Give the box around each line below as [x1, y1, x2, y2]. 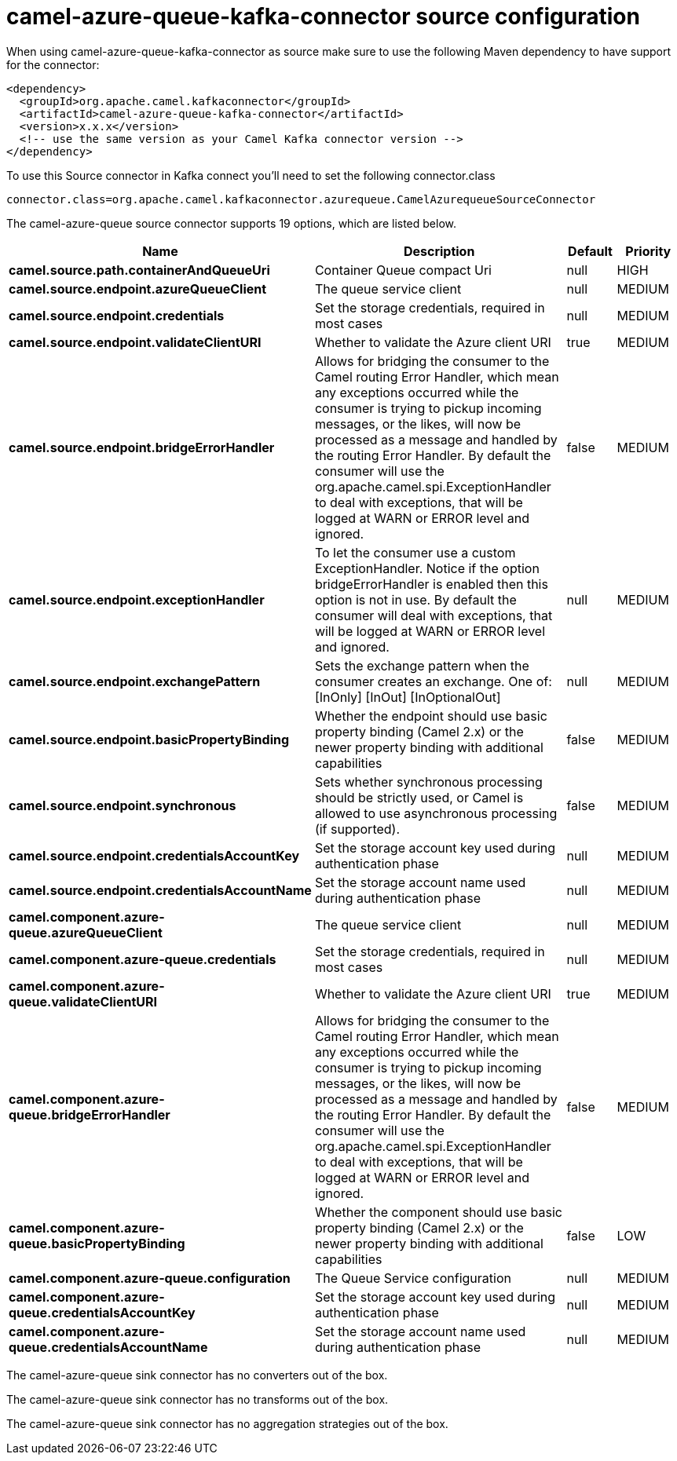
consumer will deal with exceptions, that [314, 607, 553, 623]
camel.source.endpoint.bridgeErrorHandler [9, 439, 275, 455]
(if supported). [314, 820, 401, 837]
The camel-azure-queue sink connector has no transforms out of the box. [6, 1392, 389, 1406]
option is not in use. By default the [314, 591, 517, 608]
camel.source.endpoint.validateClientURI [9, 334, 262, 350]
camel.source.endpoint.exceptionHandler [9, 591, 265, 608]
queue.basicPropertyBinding [9, 1235, 185, 1251]
